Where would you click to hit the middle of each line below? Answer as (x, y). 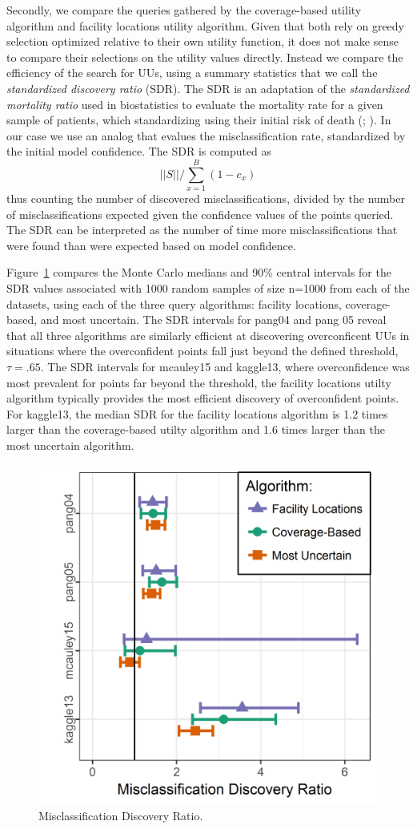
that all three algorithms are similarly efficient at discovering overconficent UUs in (208, 335)
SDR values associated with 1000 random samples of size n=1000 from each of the (208, 288)
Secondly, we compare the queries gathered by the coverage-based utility (184, 10)
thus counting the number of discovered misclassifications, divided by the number (206, 198)
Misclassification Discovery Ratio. (121, 816)
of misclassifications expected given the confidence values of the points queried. (200, 214)
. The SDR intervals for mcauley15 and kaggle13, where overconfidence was (225, 366)
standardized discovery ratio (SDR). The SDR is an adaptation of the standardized (208, 88)
